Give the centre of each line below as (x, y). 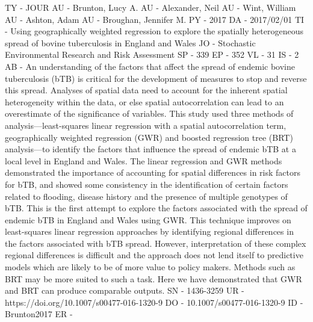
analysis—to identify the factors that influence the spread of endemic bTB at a (150, 149)
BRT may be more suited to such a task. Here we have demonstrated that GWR (153, 278)
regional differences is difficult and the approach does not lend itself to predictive (154, 255)
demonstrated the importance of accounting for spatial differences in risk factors (153, 172)
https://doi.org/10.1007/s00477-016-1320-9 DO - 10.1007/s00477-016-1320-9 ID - (154, 302)
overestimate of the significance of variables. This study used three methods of (149, 113)
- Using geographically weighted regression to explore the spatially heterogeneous (154, 31)
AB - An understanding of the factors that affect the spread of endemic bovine (150, 66)
